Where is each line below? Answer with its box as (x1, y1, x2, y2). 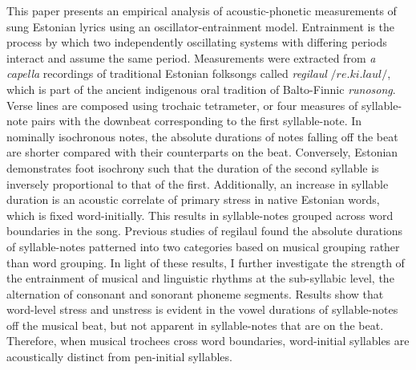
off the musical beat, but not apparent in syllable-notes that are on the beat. (6, 316, 384, 333)
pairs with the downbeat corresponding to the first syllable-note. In (31, 112, 362, 129)
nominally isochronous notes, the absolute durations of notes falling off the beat (6, 128, 398, 144)
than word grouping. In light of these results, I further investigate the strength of (6, 254, 405, 270)
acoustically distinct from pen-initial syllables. (6, 348, 232, 365)
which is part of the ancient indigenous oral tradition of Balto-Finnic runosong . (6, 80, 396, 97)
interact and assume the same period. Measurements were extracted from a (6, 49, 376, 66)
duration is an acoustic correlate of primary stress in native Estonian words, (6, 191, 380, 208)
